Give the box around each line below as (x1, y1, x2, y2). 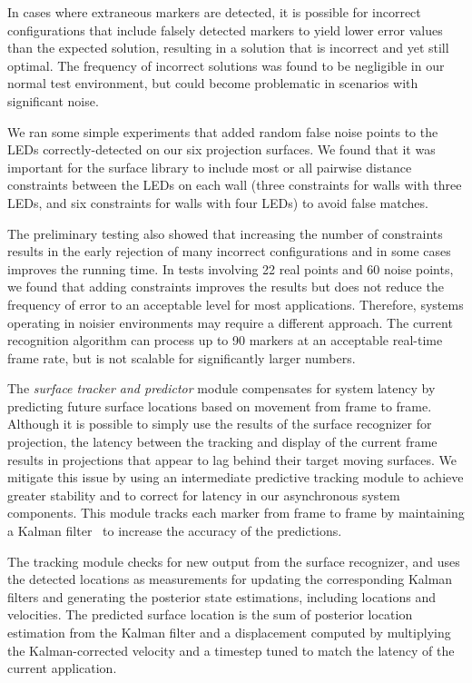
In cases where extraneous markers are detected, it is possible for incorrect (7, 3, 421, 21)
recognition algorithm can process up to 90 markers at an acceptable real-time (7, 331, 443, 350)
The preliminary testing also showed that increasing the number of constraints (7, 223, 443, 243)
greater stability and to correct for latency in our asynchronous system (7, 485, 400, 504)
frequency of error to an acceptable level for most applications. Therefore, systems (7, 294, 464, 313)
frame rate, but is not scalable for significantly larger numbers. (7, 348, 356, 367)
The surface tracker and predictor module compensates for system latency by (7, 379, 436, 398)
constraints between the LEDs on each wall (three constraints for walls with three (7, 175, 462, 194)
